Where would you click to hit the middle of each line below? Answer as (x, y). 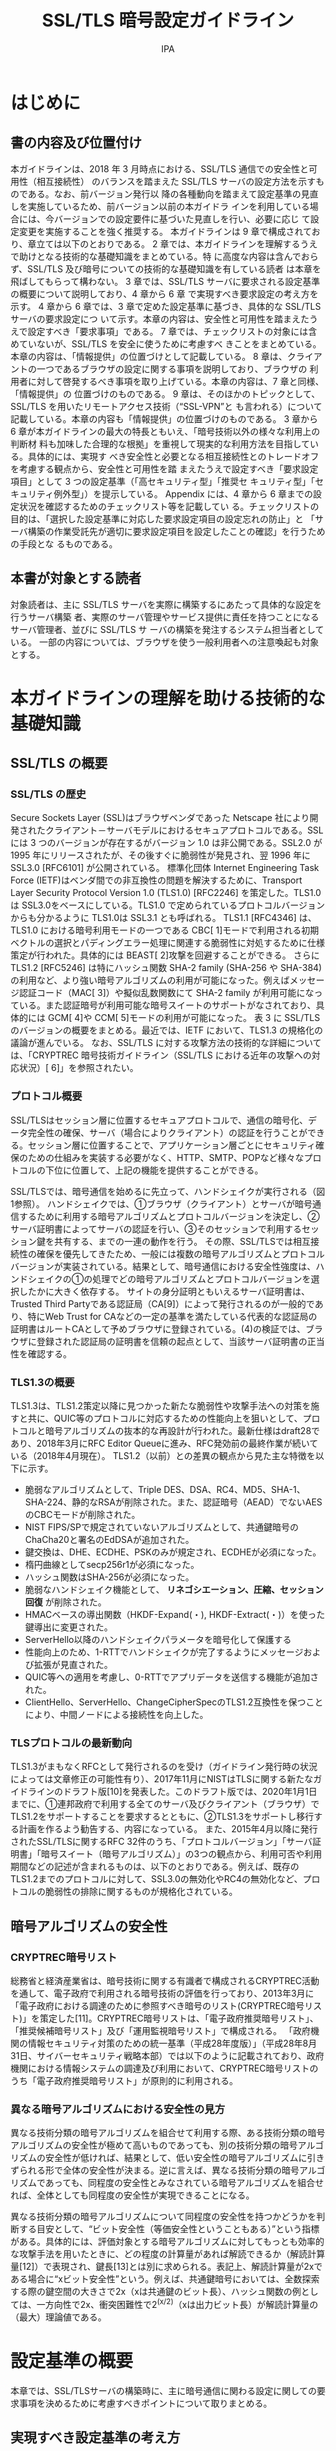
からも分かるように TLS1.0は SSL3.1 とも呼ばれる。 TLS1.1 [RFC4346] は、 (163, 918)
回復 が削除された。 (65, 1602)
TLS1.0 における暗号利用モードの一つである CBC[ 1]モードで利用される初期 (165, 930)
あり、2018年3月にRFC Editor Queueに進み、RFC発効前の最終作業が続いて (164, 1443)
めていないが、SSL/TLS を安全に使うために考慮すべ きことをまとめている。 (166, 343)
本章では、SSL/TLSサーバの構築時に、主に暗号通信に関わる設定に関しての (163, 2390)
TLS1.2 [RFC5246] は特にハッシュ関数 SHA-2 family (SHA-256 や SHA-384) (166, 968)
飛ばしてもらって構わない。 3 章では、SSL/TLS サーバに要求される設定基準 (165, 281)
